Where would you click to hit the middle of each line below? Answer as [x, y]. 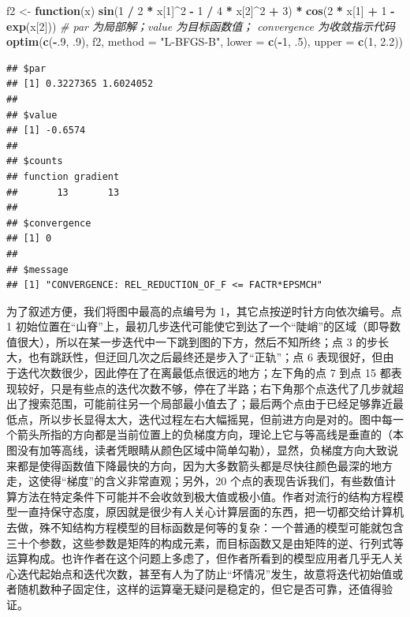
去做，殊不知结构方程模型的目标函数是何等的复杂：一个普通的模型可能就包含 [205, 527]
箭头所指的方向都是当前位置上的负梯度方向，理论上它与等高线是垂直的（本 [210, 434]
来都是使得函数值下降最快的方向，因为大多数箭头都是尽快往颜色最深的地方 [199, 465]
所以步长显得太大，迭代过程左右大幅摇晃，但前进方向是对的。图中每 [216, 419]
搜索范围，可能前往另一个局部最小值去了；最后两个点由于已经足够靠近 [210, 404]
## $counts [35, 161]
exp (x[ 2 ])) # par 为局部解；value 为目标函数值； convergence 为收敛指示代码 [201, 26]
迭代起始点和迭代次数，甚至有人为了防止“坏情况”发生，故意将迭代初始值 [205, 573]
